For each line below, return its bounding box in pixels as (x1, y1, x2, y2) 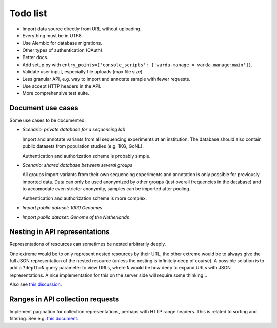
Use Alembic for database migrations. (22, 40, 103, 46)
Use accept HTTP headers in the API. (22, 83, 102, 89)
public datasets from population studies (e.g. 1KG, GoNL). (22, 143, 144, 149)
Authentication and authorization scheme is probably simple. (22, 152, 151, 159)
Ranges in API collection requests (9, 295, 120, 303)
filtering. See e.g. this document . (9, 316, 79, 322)
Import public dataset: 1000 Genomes (22, 204, 103, 210)
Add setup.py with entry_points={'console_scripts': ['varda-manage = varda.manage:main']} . (22, 62, 253, 68)
